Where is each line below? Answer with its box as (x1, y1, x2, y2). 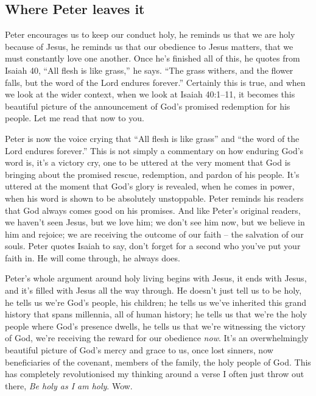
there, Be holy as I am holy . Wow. (5, 379, 133, 392)
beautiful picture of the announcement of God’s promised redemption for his (5, 99, 290, 112)
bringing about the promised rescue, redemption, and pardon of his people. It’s (5, 168, 300, 180)
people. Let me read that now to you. (5, 111, 144, 124)
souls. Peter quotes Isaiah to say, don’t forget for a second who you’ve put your (5, 239, 301, 252)
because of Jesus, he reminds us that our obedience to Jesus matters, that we (5, 40, 293, 52)
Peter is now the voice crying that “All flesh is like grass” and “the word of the (5, 132, 300, 144)
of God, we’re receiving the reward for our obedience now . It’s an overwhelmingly (5, 331, 309, 344)
